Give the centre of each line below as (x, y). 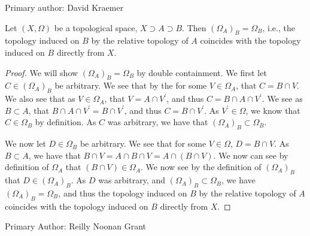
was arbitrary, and (132, 180)
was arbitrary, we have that (158, 122)
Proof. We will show (42, 72)
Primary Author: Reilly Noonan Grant (75, 226)
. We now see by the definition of (201, 167)
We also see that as (40, 99)
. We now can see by (251, 155)
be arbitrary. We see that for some (143, 143)
